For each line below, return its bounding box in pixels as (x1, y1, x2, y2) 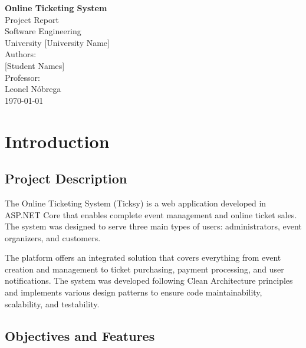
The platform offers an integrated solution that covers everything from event (5, 251, 281, 264)
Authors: (5, 48, 37, 60)
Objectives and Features (5, 326, 155, 344)
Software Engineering (5, 25, 81, 37)
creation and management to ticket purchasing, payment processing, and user (5, 262, 284, 275)
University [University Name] (5, 36, 110, 48)
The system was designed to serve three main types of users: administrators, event (5, 220, 302, 232)
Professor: (5, 71, 40, 83)
